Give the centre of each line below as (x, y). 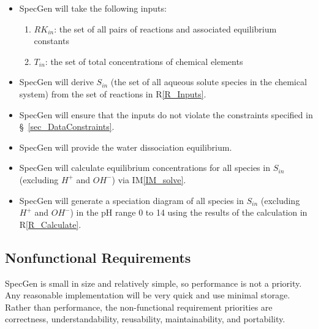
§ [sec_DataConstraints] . (67, 127)
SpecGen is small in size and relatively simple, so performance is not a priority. (153, 283)
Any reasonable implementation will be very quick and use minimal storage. (148, 295)
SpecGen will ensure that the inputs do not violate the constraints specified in (166, 114)
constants (51, 41)
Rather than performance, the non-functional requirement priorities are (139, 307)
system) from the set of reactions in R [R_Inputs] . (113, 93)
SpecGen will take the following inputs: (93, 8)
